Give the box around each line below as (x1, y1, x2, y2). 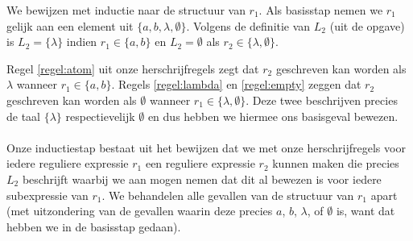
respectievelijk (65, 107, 135, 124)
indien (66, 33, 97, 50)
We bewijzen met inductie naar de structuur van (6, 2, 246, 18)
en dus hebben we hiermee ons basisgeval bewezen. (147, 107, 399, 124)
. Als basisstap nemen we (258, 2, 383, 18)
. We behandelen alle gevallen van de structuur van (101, 186, 354, 203)
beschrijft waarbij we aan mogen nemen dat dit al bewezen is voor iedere (22, 170, 382, 187)
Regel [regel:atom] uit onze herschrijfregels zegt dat (6, 60, 259, 77)
